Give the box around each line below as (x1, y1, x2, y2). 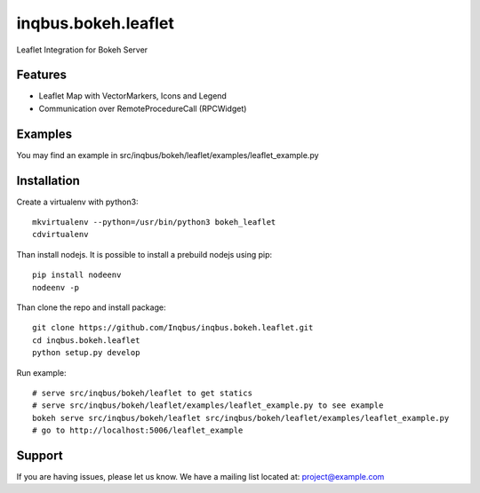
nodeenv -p (32, 282, 80, 292)
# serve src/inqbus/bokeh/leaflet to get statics (32, 387, 253, 398)
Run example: (16, 367, 67, 378)
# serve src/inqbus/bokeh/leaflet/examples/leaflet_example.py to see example (32, 401, 384, 410)
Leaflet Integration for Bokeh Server (16, 44, 148, 55)
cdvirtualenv (32, 229, 89, 240)
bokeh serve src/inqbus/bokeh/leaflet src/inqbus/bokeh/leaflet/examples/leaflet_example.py (32, 413, 450, 423)
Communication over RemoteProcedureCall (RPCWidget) (38, 103, 247, 114)
